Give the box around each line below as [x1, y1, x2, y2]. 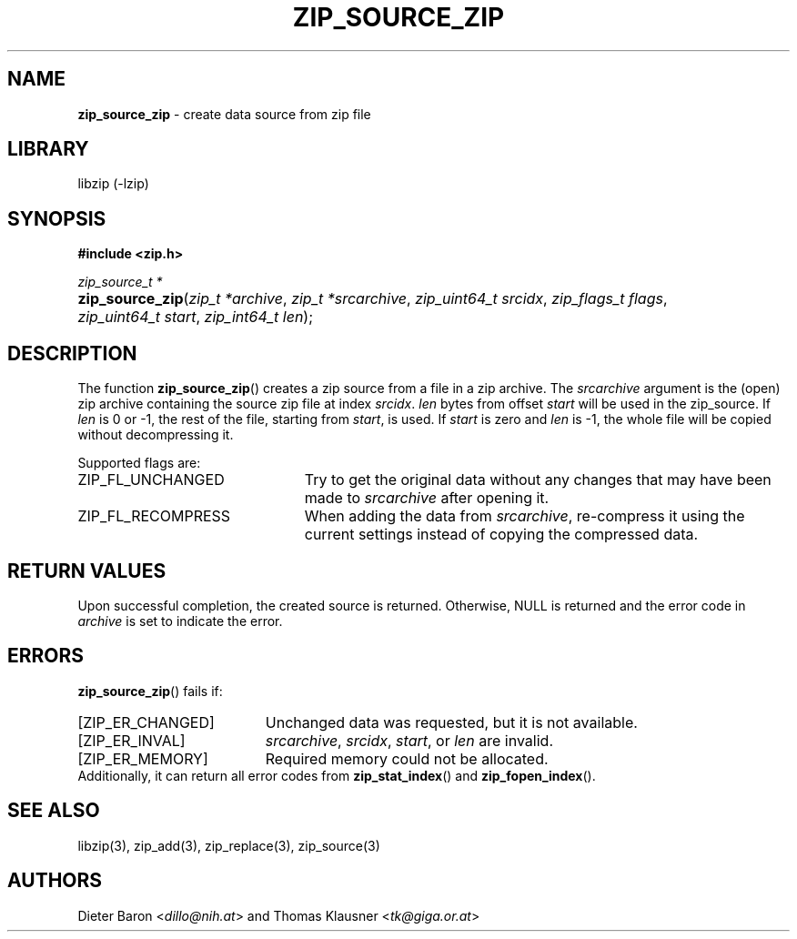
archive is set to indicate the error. [77, 612, 283, 629]
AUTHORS [7, 869, 103, 893]
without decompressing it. [77, 427, 234, 443]
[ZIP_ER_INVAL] [77, 731, 186, 750]
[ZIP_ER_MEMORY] [77, 749, 208, 768]
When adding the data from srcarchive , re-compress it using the [304, 507, 745, 526]
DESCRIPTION [7, 341, 137, 365]
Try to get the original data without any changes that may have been [304, 470, 772, 490]
